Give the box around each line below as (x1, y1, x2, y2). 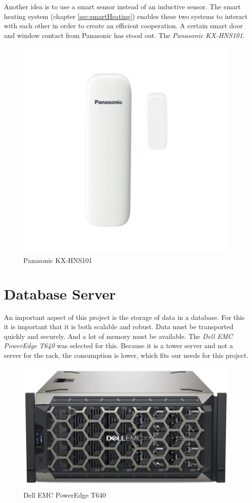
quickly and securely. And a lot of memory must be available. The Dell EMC (4, 331, 233, 341)
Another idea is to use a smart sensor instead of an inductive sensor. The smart (4, 1, 241, 11)
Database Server (4, 283, 116, 303)
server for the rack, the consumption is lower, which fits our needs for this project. (4, 350, 249, 360)
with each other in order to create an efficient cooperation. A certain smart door (4, 20, 243, 31)
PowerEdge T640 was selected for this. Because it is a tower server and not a (4, 340, 233, 351)
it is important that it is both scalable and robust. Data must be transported (4, 321, 234, 332)
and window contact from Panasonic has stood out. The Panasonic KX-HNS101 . (4, 30, 245, 40)
